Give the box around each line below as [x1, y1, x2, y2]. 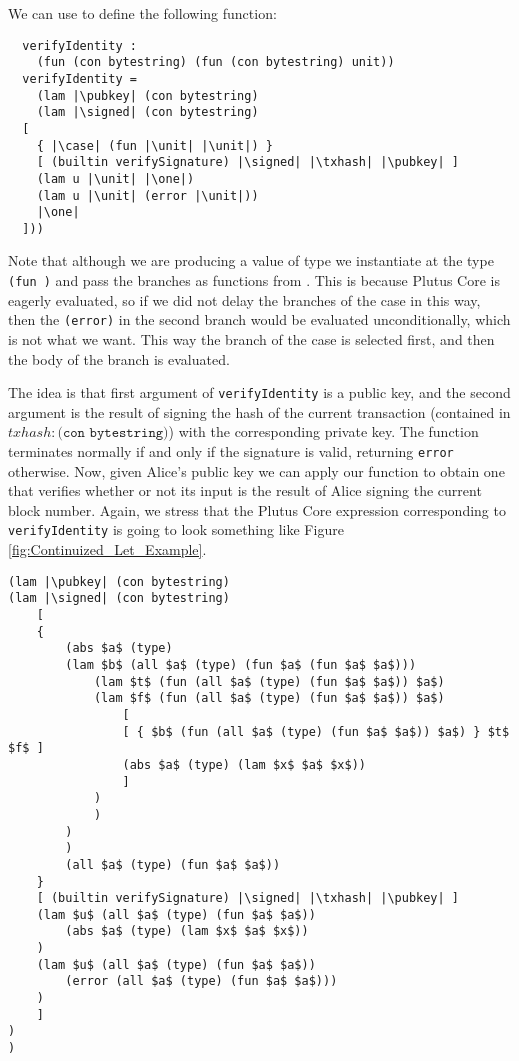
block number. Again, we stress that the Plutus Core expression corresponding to [8, 499, 506, 520]
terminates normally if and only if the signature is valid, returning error [8, 441, 454, 461]
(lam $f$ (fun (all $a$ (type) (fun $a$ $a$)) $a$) [93, 691, 445, 706]
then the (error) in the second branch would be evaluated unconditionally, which [8, 309, 511, 330]
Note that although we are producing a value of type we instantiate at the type [8, 250, 494, 271]
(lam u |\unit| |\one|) [36, 171, 195, 186]
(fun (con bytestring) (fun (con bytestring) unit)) [36, 55, 395, 70]
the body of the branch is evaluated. [8, 348, 230, 369]
